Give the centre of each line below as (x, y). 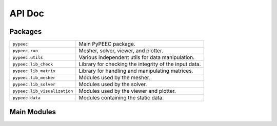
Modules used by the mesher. (115, 78)
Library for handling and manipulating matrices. (136, 71)
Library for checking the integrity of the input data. (140, 64)
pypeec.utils (28, 57)
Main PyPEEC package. (107, 44)
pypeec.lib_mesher (34, 78)
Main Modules (33, 112)
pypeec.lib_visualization (43, 91)
